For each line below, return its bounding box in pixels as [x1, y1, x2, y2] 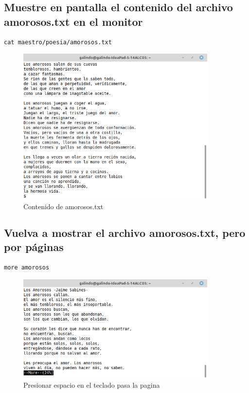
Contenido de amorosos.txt [23, 201, 104, 211]
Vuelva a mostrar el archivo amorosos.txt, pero [4, 225, 246, 240]
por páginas [4, 239, 64, 254]
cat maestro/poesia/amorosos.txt [4, 38, 112, 46]
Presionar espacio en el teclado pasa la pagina [23, 380, 160, 390]
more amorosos [4, 264, 50, 271]
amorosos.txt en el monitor [4, 14, 143, 29]
